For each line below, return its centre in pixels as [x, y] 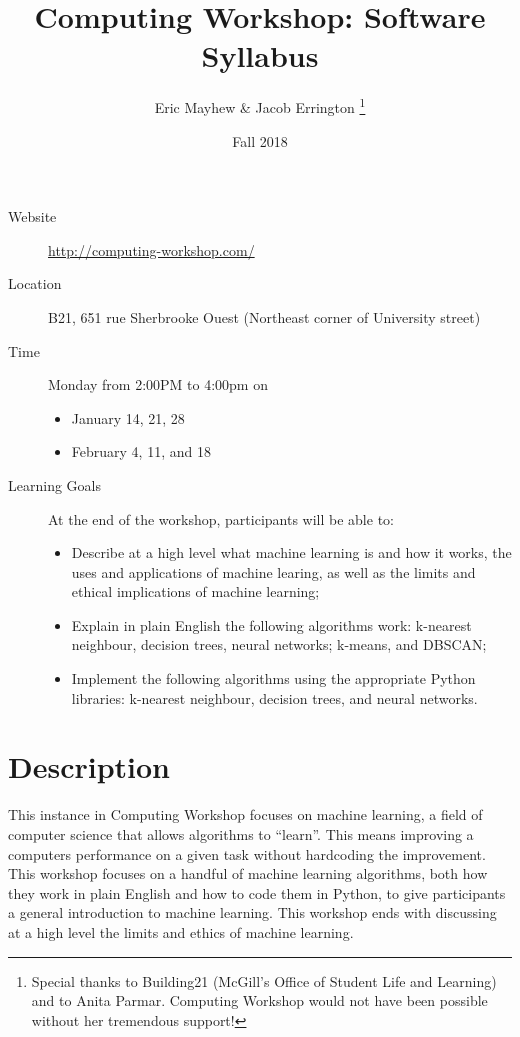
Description [89, 766]
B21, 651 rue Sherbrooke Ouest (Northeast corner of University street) [264, 316]
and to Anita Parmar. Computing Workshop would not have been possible [259, 1000]
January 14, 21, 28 [128, 417]
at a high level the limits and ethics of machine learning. [181, 931]
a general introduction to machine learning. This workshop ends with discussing [252, 912]
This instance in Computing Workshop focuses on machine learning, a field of [245, 814]
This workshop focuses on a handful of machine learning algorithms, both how [248, 873]
